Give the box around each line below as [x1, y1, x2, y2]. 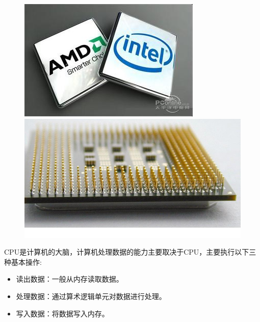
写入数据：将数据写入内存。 [16, 308, 109, 318]
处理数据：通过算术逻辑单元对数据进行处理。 [16, 290, 166, 301]
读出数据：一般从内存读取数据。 [16, 274, 123, 284]
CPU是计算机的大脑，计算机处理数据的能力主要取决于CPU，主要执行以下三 [4, 246, 256, 257]
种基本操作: [4, 256, 42, 267]
